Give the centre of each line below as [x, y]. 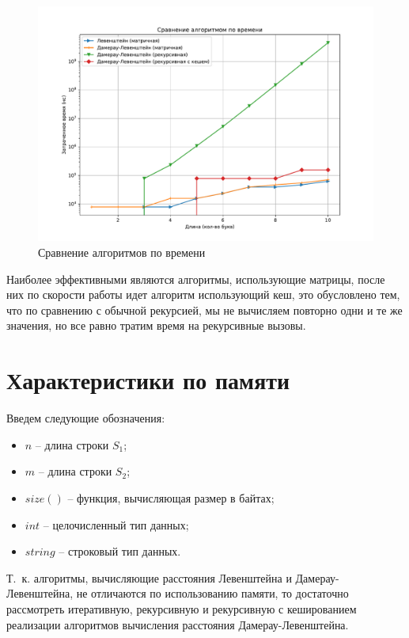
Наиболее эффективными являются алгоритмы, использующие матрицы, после [196, 279]
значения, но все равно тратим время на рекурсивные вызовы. [156, 325]
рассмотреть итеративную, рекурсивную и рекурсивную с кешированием [182, 608]
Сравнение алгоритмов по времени [122, 252]
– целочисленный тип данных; [116, 524]
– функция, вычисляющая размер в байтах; [171, 497]
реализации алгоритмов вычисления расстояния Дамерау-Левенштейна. [178, 624]
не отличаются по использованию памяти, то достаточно [212, 593]
